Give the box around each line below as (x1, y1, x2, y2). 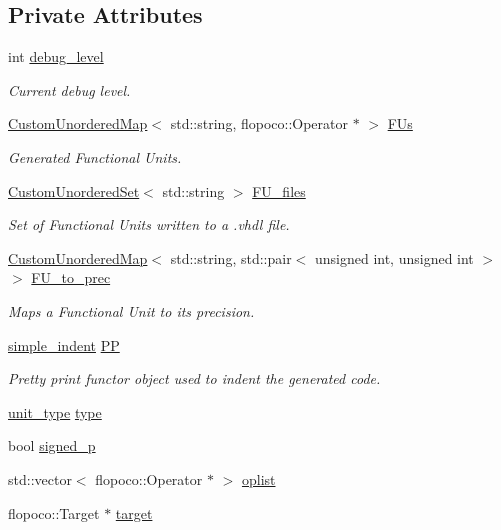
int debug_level (8, 46, 104, 67)
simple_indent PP (8, 334, 120, 355)
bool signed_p (8, 435, 96, 456)
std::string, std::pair (170, 247, 292, 268)
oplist (241, 468, 276, 489)
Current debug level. (8, 79, 131, 100)
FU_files (252, 180, 306, 201)
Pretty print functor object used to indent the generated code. (8, 368, 381, 389)
